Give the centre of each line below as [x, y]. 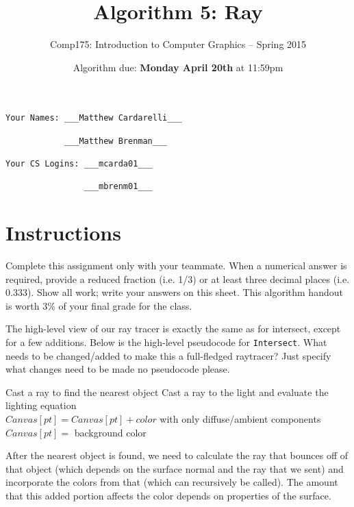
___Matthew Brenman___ [116, 141]
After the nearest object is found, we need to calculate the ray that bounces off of [177, 455]
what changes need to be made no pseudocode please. [118, 369]
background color [110, 432]
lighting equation [41, 405]
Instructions [63, 233]
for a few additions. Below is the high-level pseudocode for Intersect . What [166, 342]
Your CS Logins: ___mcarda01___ [79, 163]
